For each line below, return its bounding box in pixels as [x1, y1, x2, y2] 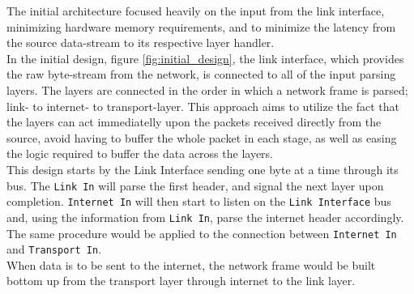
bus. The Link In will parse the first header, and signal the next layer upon [6, 177, 384, 194]
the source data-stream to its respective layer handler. [6, 34, 275, 51]
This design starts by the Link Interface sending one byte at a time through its [6, 160, 399, 177]
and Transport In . [6, 241, 102, 258]
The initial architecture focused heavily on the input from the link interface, [6, 2, 385, 19]
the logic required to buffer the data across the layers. [6, 145, 274, 162]
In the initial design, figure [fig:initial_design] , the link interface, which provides [6, 49, 404, 66]
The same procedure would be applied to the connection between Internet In [6, 224, 397, 241]
